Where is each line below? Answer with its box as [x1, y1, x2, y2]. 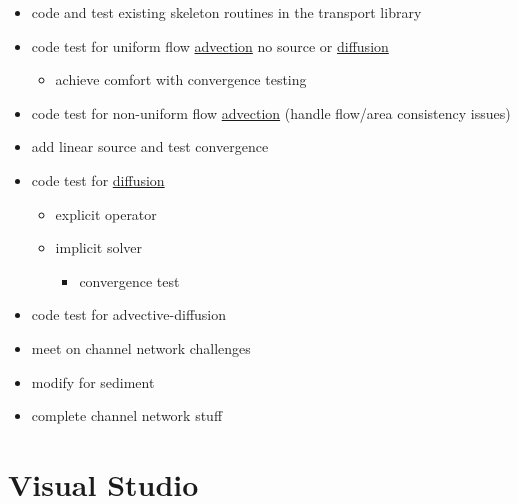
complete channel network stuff [31, 405, 223, 426]
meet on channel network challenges [31, 337, 251, 358]
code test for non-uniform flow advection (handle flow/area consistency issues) [31, 102, 511, 123]
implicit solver [55, 237, 143, 258]
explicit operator [55, 203, 157, 224]
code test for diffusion [31, 169, 165, 190]
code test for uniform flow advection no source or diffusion [31, 35, 389, 56]
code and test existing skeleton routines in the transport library [31, 2, 422, 22]
